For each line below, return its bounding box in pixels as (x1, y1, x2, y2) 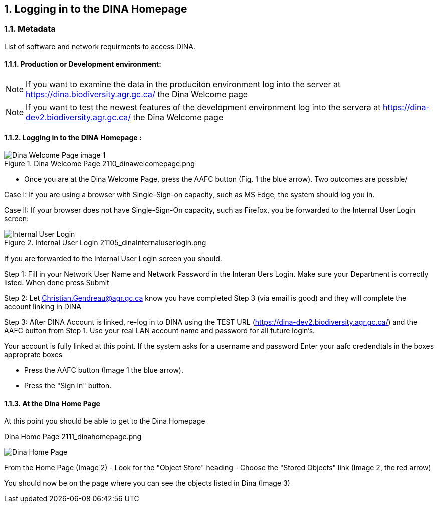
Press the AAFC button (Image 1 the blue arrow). (24, 366, 183, 375)
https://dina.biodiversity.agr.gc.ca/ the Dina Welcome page (26, 89, 248, 100)
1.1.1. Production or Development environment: (4, 60, 161, 69)
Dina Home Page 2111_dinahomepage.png (4, 432, 142, 441)
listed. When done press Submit (4, 278, 109, 287)
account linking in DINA (4, 302, 81, 311)
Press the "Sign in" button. (24, 381, 112, 390)
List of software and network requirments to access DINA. (4, 42, 196, 51)
